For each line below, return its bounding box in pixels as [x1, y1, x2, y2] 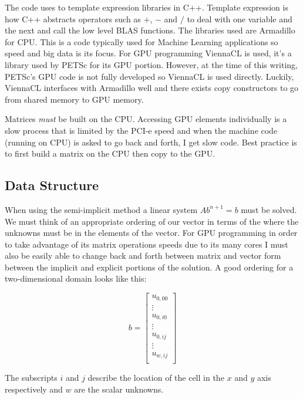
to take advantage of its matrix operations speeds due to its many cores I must [5, 238, 288, 250]
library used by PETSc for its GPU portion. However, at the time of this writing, [5, 58, 298, 70]
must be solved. [241, 203, 297, 215]
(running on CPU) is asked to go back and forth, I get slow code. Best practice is [5, 136, 297, 148]
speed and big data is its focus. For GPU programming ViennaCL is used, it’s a [5, 47, 292, 59]
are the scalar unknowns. [74, 383, 164, 395]
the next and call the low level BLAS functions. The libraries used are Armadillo [5, 24, 295, 36]
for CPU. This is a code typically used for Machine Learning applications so [5, 35, 278, 48]
